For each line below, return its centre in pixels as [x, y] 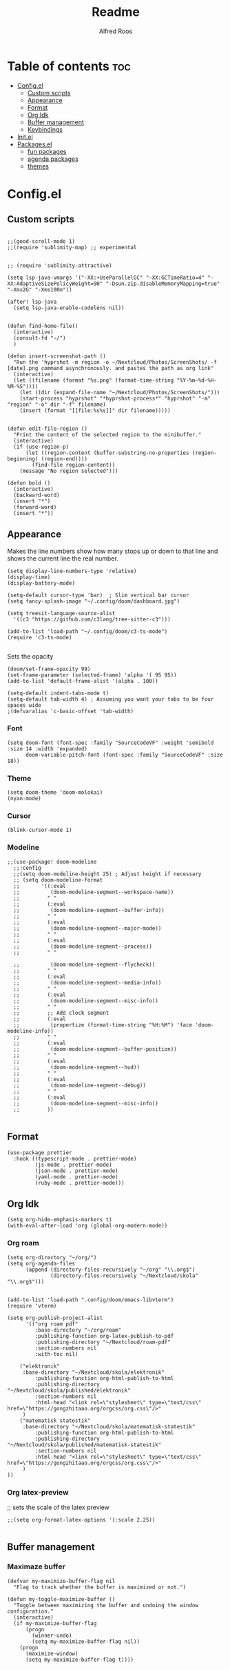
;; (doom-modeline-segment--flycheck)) [84, 964]
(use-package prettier [40, 1153]
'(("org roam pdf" [52, 1324]
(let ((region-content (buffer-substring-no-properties [107, 453]
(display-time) [29, 577]
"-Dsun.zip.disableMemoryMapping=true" [163, 284]
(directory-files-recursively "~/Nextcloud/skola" [124, 1275]
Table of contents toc [69, 66]
